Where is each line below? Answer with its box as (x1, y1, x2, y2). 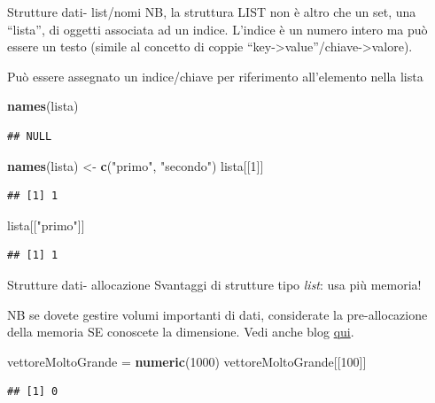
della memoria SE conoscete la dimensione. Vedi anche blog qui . (7, 322, 354, 341)
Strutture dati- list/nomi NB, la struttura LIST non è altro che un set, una (7, 3, 416, 20)
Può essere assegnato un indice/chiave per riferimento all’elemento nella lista (7, 66, 423, 85)
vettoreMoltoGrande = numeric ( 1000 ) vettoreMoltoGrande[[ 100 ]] (7, 352, 367, 370)
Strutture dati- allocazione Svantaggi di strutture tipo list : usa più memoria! (7, 275, 422, 293)
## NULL (7, 129, 52, 143)
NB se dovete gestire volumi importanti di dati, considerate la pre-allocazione (7, 305, 428, 323)
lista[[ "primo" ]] (7, 215, 85, 234)
